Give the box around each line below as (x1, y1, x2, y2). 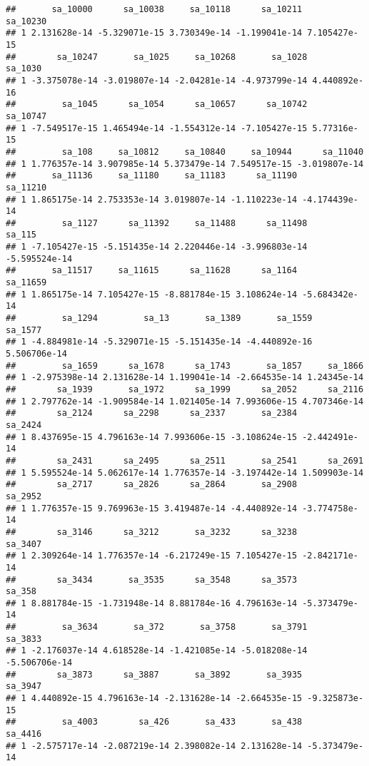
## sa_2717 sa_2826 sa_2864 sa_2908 (6, 479, 298, 490)
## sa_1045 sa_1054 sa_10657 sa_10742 (6, 99, 308, 110)
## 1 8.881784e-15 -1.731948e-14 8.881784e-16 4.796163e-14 (6, 598, 298, 608)
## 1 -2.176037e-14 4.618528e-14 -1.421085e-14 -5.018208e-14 (6, 645, 308, 656)
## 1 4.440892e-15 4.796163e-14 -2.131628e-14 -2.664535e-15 (6, 693, 303, 704)
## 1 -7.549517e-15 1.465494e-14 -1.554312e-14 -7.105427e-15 (6, 123, 308, 133)
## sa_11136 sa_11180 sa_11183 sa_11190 (6, 170, 298, 181)
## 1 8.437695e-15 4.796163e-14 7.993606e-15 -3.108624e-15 (6, 431, 298, 442)
